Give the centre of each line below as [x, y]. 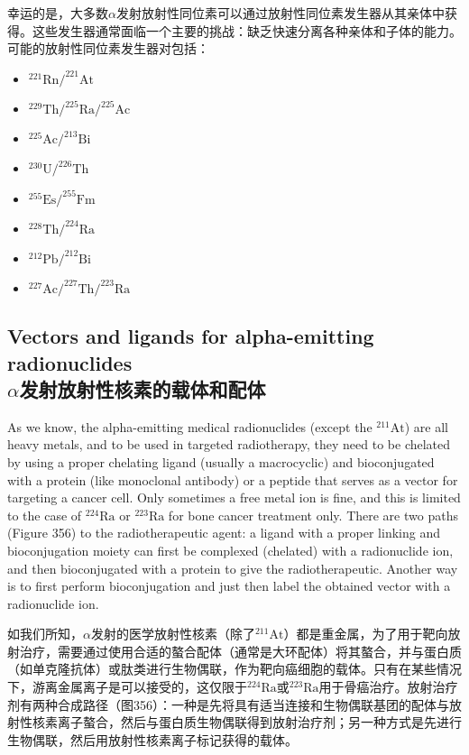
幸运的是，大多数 [58, 13]
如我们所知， [45, 634]
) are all [426, 426]
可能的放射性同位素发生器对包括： [108, 48]
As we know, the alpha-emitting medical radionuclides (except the [190, 426]
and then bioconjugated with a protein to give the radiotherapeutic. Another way [233, 568]
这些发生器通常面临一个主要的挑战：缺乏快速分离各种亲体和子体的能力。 [247, 30]
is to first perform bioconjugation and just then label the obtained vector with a [229, 586]
